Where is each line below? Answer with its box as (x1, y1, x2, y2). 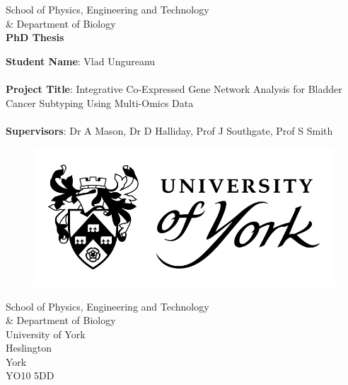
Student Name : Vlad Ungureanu (6, 53, 156, 68)
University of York (6, 326, 86, 341)
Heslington (6, 340, 52, 355)
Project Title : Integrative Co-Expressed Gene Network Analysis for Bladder (6, 81, 342, 96)
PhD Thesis (6, 30, 64, 45)
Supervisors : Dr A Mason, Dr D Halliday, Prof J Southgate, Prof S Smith (6, 123, 333, 138)
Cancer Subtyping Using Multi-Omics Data (6, 95, 194, 110)
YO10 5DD (6, 368, 54, 383)
